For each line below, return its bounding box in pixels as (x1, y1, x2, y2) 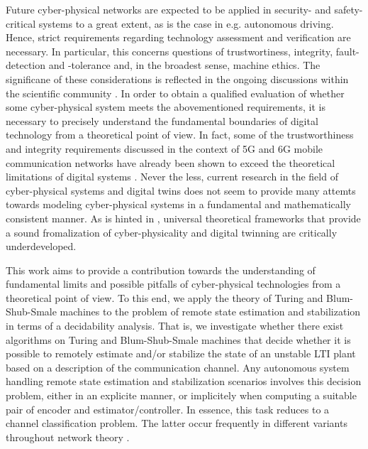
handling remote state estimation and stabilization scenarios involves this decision (6, 374, 362, 389)
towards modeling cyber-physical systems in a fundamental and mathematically (6, 197, 351, 212)
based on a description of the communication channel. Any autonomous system (6, 359, 350, 374)
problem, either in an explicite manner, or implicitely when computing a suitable (6, 388, 357, 403)
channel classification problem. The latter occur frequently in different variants (6, 416, 347, 431)
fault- (335, 43, 359, 58)
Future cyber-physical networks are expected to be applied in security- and (6, 2, 331, 16)
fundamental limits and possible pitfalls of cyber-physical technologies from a (6, 276, 341, 291)
